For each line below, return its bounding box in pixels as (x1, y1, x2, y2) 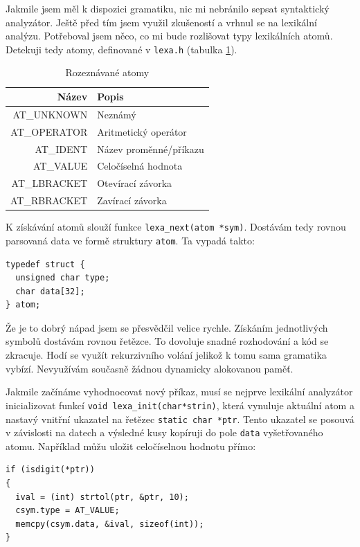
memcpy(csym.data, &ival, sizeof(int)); (15, 519, 204, 529)
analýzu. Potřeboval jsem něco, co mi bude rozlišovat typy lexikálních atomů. (6, 28, 333, 43)
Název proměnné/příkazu (97, 141, 204, 156)
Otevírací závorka (97, 176, 172, 190)
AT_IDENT (35, 141, 88, 156)
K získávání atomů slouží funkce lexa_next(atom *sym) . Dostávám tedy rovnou (6, 219, 346, 234)
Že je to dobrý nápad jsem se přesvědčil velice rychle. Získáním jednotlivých (6, 320, 328, 334)
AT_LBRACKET (11, 176, 88, 190)
